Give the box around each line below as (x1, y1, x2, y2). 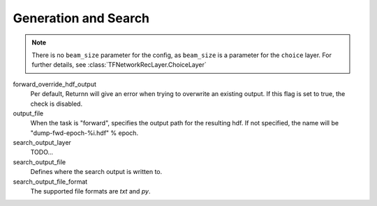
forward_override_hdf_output (13, 80, 97, 88)
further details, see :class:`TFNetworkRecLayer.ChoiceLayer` (31, 61, 207, 69)
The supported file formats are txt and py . (30, 187, 151, 196)
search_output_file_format (13, 177, 88, 186)
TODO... (30, 148, 54, 157)
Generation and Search (13, 10, 150, 26)
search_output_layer (13, 138, 71, 147)
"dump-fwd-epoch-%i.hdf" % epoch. (30, 129, 139, 137)
